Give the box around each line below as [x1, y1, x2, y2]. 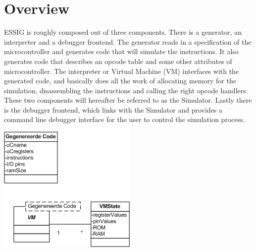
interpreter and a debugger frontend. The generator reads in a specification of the [4, 36, 252, 47]
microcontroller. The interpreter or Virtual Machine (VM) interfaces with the [4, 65, 239, 76]
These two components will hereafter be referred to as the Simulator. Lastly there [4, 95, 252, 105]
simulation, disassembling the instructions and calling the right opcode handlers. [4, 85, 248, 95]
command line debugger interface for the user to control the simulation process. [4, 114, 245, 125]
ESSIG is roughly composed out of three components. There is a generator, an [4, 27, 242, 37]
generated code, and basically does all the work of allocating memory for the [4, 75, 236, 86]
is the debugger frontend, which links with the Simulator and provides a [4, 104, 223, 115]
